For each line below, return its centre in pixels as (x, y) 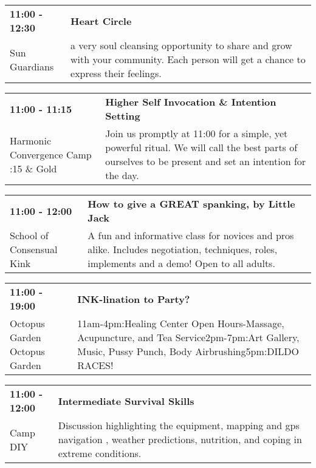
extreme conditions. (100, 453)
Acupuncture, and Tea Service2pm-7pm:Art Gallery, (188, 337)
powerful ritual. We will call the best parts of (201, 147)
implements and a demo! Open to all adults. (181, 263)
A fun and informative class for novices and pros (191, 235)
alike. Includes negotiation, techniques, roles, (183, 249)
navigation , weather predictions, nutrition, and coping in (180, 439)
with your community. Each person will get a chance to (188, 59)
